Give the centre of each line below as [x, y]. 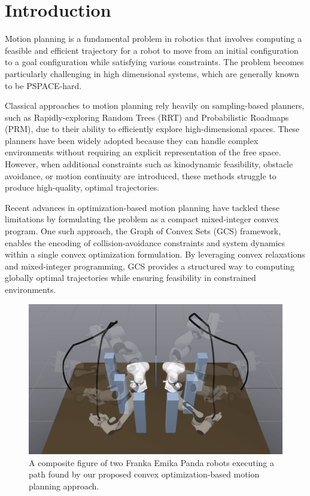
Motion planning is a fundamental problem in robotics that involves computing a [154, 39]
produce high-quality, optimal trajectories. [82, 187]
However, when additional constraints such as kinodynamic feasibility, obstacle [149, 164]
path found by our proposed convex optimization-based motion [144, 474]
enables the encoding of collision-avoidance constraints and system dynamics [145, 242]
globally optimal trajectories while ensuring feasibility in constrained [130, 278]
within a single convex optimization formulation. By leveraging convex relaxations [155, 254]
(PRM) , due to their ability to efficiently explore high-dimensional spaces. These [152, 129]
